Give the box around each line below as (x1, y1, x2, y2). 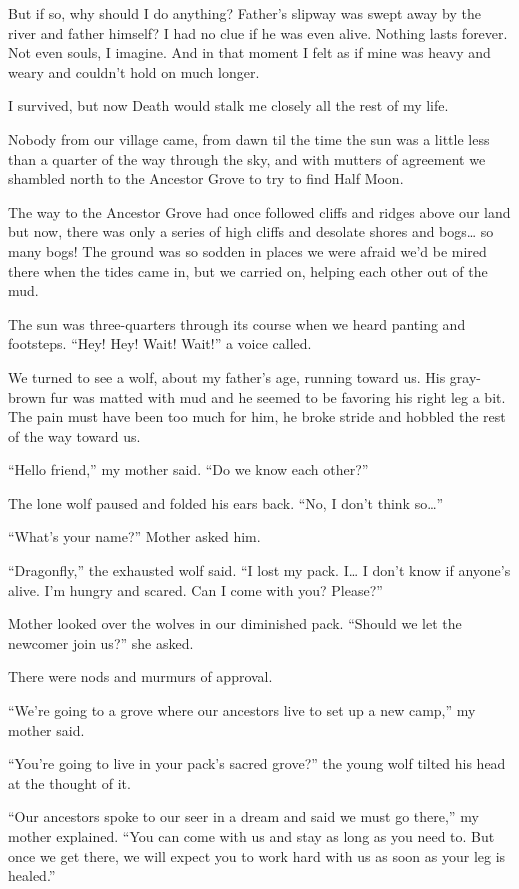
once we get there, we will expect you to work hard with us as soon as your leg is (8, 845, 506, 866)
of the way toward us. (8, 425, 141, 446)
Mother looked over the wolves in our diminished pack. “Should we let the (8, 613, 462, 634)
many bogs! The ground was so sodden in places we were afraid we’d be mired (8, 240, 487, 261)
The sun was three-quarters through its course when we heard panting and (8, 313, 466, 334)
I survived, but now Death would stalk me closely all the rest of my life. (8, 95, 449, 116)
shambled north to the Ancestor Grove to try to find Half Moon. (8, 168, 404, 189)
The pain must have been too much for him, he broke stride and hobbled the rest (8, 406, 506, 427)
